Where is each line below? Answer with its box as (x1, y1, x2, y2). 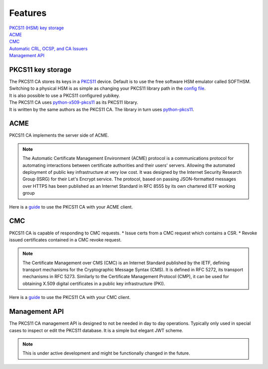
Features (9, 7, 47, 18)
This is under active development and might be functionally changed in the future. (22, 350, 191, 356)
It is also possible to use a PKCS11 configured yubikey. (9, 92, 120, 98)
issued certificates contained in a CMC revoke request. (9, 236, 122, 243)
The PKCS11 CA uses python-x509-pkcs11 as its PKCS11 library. (9, 99, 138, 105)
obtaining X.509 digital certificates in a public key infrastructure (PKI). (22, 281, 165, 287)
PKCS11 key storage (9, 65, 72, 74)
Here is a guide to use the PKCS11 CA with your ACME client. (9, 204, 133, 210)
